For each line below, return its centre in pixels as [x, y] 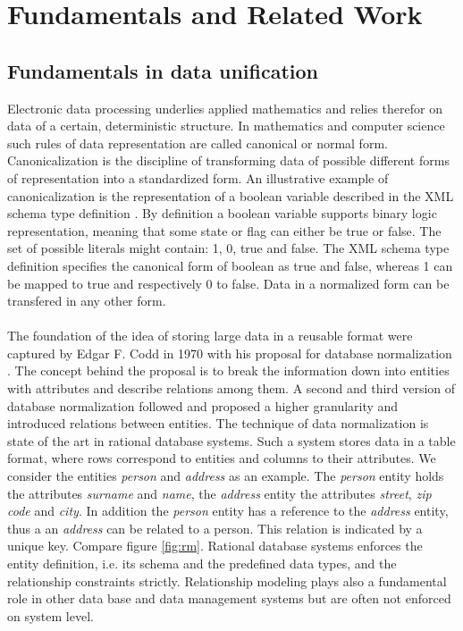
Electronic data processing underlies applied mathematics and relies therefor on [225, 108]
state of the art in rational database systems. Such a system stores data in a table [231, 440]
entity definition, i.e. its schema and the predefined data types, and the [202, 564]
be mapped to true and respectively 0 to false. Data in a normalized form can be [228, 283]
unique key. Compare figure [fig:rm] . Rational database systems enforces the [215, 546]
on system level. [51, 615]
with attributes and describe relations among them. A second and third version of [231, 388]
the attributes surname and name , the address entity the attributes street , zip [219, 493]
